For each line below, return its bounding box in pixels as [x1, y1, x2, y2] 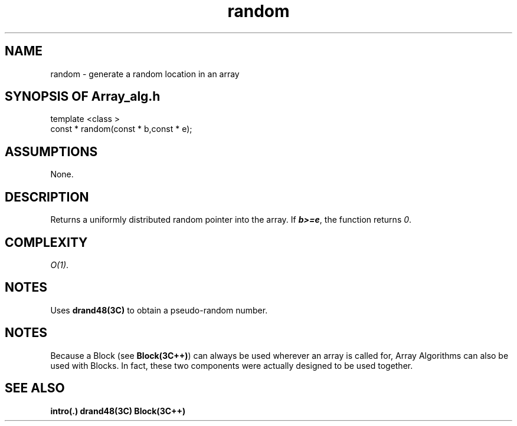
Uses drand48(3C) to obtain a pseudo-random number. [50, 305, 268, 315]
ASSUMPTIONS [5, 144, 98, 159]
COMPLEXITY [5, 235, 88, 250]
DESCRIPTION [5, 189, 89, 204]
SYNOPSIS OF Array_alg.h [5, 89, 161, 104]
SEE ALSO [5, 381, 65, 396]
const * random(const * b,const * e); [50, 124, 192, 134]
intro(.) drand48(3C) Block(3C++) [50, 405, 186, 416]
